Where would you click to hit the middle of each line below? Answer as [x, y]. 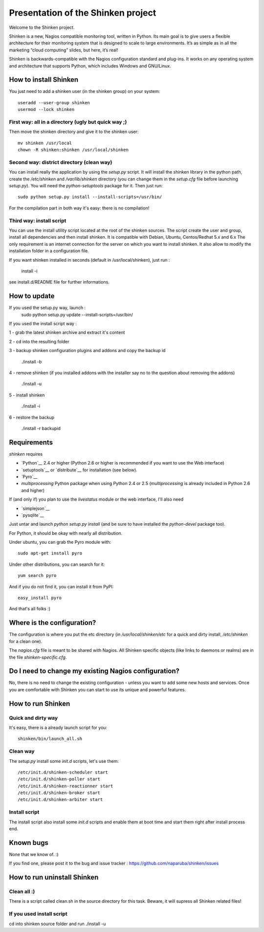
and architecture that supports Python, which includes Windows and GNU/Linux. [90, 66]
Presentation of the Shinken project [83, 13]
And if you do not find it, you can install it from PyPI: [61, 586]
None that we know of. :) [34, 854]
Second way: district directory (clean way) [61, 162]
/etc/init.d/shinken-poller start [59, 779]
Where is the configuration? [53, 623]
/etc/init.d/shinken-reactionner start [66, 786]
